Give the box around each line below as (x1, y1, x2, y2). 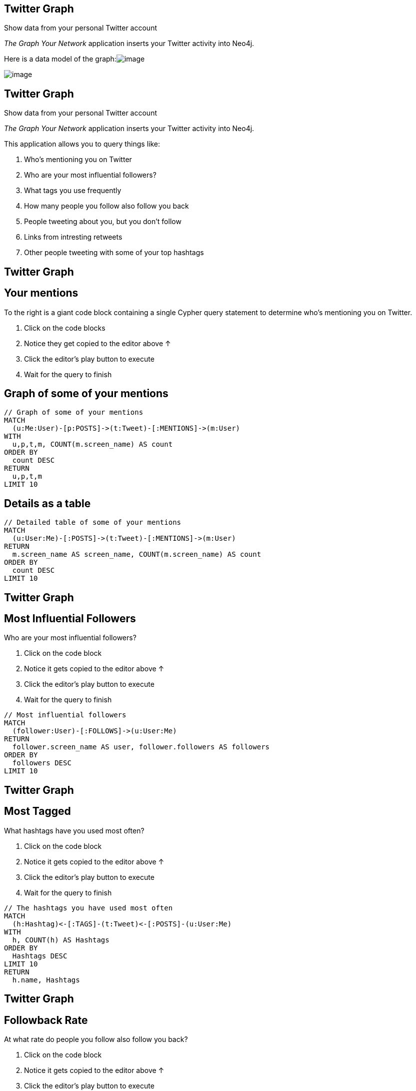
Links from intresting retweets (24, 233, 122, 242)
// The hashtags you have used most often (4, 903, 173, 912)
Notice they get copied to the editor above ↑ (24, 339, 171, 348)
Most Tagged (4, 805, 71, 818)
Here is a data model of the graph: (4, 55, 116, 64)
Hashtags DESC (12, 951, 67, 960)
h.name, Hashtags (12, 975, 80, 984)
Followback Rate (4, 1013, 88, 1026)
